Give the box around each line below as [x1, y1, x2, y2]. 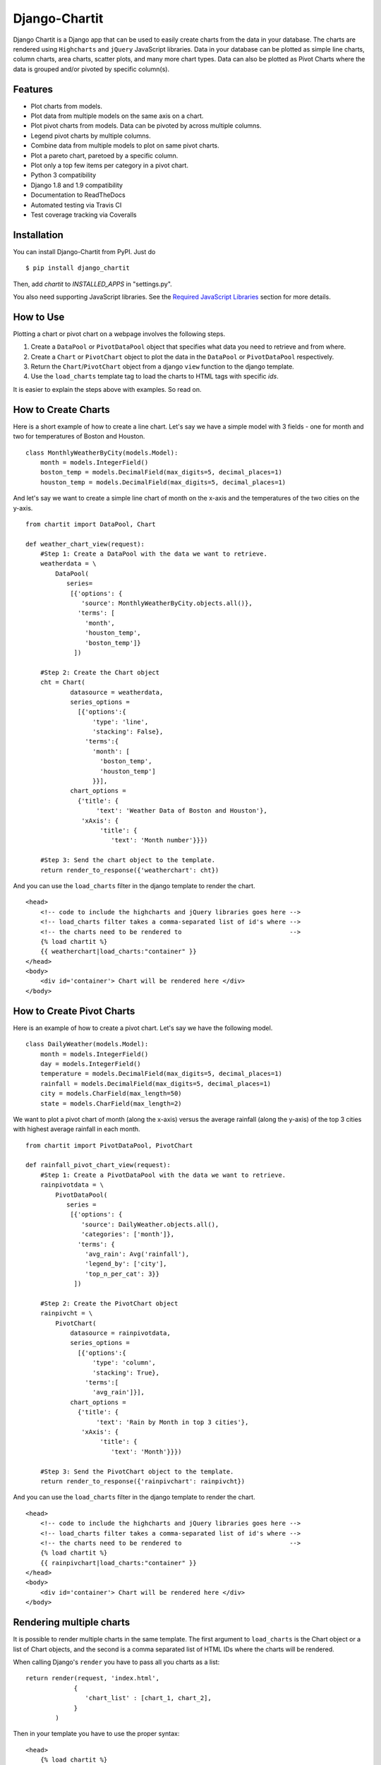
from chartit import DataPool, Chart [25, 520, 157, 528]
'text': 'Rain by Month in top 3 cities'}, [96, 1418, 249, 1426]
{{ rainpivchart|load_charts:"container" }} [40, 1559, 197, 1567]
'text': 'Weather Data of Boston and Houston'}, [96, 807, 267, 815]
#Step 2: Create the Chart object [40, 668, 160, 676]
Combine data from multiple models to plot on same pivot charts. [30, 141, 220, 150]
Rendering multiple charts [13, 1617, 131, 1629]
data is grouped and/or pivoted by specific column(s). [13, 64, 169, 73]
